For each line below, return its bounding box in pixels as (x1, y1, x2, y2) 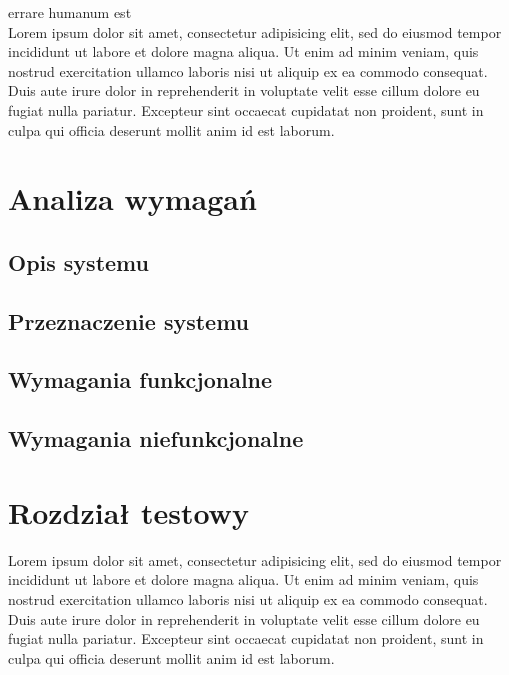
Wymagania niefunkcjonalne (8, 423, 304, 454)
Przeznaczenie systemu (8, 305, 250, 336)
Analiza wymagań (8, 178, 257, 219)
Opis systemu (8, 246, 149, 277)
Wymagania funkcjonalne (8, 364, 273, 395)
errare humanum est (8, 2, 132, 22)
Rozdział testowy (8, 491, 249, 532)
